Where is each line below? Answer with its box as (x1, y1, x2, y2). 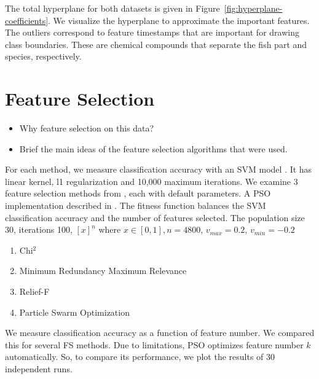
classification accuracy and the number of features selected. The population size (5, 211, 305, 224)
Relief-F (19, 285, 50, 298)
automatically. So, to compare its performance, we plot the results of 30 (5, 350, 275, 363)
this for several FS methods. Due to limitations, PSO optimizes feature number (5, 338, 304, 351)
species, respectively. (5, 50, 82, 63)
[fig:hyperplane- (224, 2, 283, 14)
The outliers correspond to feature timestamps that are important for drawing (5, 26, 299, 39)
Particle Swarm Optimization (19, 305, 130, 318)
